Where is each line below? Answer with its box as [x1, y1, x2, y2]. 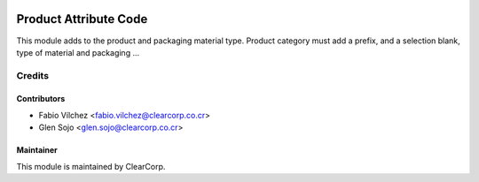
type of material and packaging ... [16, 47, 140, 57]
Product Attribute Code [16, 11, 148, 27]
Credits [16, 69, 49, 81]
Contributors [16, 94, 66, 104]
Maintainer [16, 145, 58, 155]
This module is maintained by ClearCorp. [16, 161, 166, 171]
